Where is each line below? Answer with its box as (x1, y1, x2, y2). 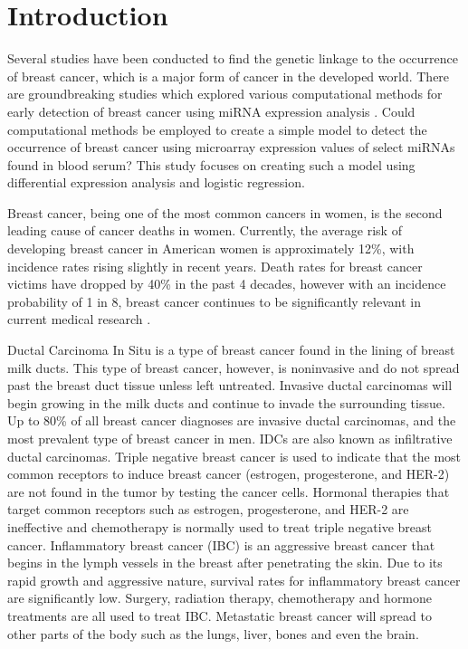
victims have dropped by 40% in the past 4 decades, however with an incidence (7, 274, 446, 293)
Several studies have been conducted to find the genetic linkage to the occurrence (7, 49, 459, 68)
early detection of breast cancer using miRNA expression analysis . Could (7, 101, 415, 120)
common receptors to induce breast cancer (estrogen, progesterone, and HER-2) (7, 464, 450, 483)
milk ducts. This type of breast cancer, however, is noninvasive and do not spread (7, 358, 460, 377)
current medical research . (7, 310, 151, 329)
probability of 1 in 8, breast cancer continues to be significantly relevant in (7, 291, 421, 310)
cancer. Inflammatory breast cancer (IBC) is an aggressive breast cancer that (7, 535, 435, 554)
